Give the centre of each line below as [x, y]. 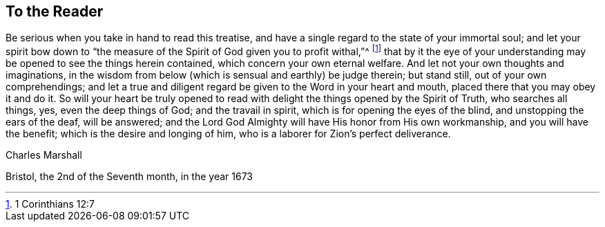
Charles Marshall [44, 155]
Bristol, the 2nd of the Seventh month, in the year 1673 [129, 177]
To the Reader [55, 11]
